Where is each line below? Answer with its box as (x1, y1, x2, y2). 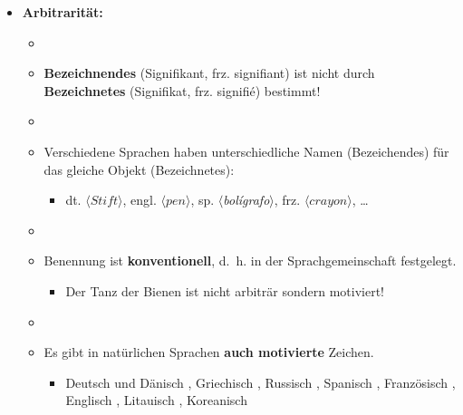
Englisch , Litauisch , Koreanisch (65, 391, 247, 410)
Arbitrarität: (22, 3, 103, 21)
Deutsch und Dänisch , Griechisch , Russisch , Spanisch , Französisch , (65, 372, 456, 391)
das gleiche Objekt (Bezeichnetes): (43, 159, 235, 179)
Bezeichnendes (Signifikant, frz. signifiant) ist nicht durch (43, 63, 375, 82)
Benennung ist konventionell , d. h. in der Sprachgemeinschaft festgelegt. (43, 251, 457, 270)
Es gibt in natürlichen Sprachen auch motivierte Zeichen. (43, 343, 374, 362)
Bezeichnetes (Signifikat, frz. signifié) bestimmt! (43, 81, 321, 100)
